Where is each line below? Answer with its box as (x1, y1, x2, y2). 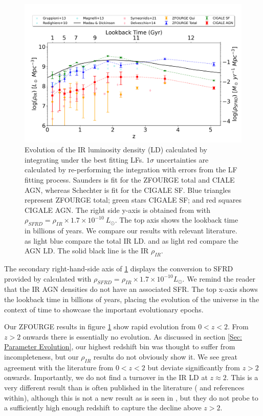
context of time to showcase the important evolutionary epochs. (4, 304, 204, 314)
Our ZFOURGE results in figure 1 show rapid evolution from (4, 321, 196, 332)
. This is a (226, 372, 258, 383)
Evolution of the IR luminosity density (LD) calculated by (25, 144, 207, 155)
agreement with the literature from (4, 362, 114, 372)
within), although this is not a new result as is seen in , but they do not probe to (4, 392, 258, 403)
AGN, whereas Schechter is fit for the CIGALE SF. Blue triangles (25, 184, 231, 195)
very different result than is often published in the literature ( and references (4, 382, 245, 393)
